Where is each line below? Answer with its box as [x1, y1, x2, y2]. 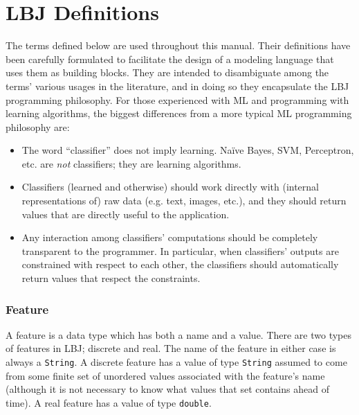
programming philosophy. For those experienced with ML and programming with [6, 92, 349, 107]
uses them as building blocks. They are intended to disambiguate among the [6, 65, 329, 80]
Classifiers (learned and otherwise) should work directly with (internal [21, 179, 319, 194]
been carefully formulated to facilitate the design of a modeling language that [6, 51, 334, 66]
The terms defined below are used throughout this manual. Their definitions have [6, 38, 351, 53]
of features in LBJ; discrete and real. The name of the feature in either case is [6, 341, 336, 355]
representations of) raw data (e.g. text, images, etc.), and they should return [21, 193, 347, 208]
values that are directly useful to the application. [21, 206, 230, 221]
